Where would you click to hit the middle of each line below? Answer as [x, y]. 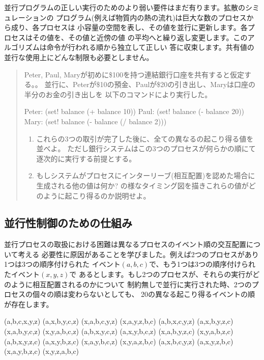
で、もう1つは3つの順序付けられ [202, 264]
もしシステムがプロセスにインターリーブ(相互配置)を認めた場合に [146, 175]
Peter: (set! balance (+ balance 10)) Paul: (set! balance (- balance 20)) [134, 111]
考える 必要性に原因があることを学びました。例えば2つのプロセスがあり [138, 254]
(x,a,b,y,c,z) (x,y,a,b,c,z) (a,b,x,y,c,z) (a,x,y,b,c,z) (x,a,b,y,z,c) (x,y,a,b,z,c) [119, 331]
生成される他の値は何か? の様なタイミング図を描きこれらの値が [142, 185]
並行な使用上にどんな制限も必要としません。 [79, 57]
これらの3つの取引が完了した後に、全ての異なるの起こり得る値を [145, 138]
